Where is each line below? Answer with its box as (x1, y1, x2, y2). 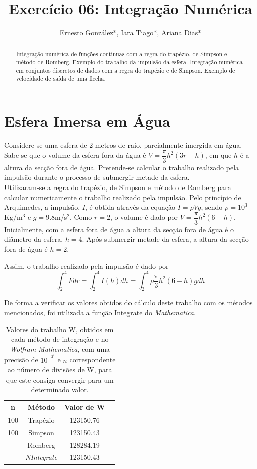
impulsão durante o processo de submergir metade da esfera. (4, 172, 190, 182)
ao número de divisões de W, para (7, 364, 112, 375)
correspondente (69, 354, 116, 365)
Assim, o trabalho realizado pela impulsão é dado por (4, 260, 169, 271)
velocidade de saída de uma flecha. (16, 74, 106, 83)
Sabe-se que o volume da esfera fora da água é (4, 150, 146, 160)
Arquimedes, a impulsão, (4, 202, 80, 212)
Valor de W (64, 402, 105, 412)
